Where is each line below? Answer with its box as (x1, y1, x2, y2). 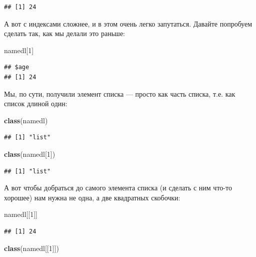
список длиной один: (4, 98, 67, 109)
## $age (4, 64, 29, 71)
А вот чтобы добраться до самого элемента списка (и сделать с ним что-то (4, 182, 232, 193)
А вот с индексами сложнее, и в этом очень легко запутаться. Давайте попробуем (4, 18, 252, 29)
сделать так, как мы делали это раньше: (4, 28, 125, 39)
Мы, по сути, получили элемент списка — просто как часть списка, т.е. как (4, 88, 235, 99)
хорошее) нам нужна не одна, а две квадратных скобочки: (4, 192, 180, 202)
